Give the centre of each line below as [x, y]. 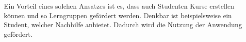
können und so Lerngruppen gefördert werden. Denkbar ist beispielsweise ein [118, 15]
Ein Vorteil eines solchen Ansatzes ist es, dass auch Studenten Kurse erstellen [119, 6]
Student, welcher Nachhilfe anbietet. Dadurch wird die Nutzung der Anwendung [123, 25]
